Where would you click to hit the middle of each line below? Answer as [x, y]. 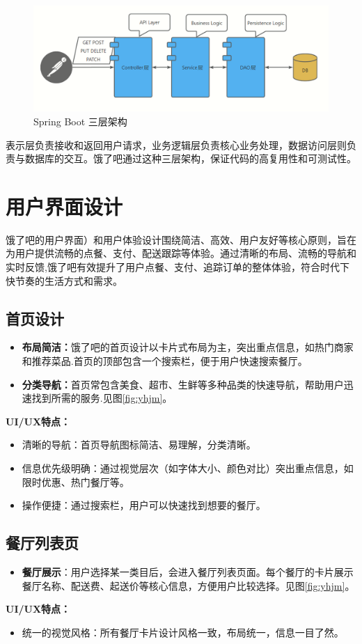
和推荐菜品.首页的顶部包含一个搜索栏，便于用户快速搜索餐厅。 [165, 361]
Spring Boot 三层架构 [80, 121]
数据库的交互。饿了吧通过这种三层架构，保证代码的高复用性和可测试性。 [190, 158]
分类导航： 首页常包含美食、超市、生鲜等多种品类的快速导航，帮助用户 [183, 384]
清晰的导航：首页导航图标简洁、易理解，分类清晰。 [139, 445]
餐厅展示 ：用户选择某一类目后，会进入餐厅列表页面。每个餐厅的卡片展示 [188, 572]
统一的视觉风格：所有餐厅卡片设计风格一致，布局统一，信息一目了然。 [183, 632]
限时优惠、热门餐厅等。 [76, 481]
